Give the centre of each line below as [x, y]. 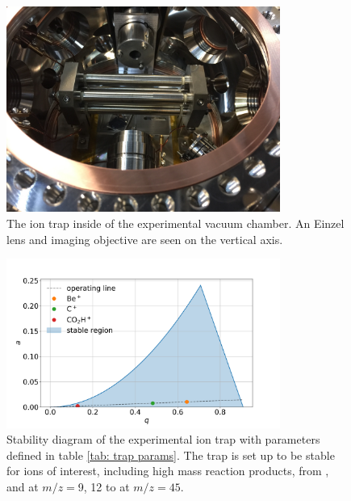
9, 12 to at [104, 486]
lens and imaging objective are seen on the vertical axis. [145, 239]
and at [23, 486]
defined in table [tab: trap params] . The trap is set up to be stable [171, 455]
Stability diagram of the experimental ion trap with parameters [163, 439]
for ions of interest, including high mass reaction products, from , [168, 471]
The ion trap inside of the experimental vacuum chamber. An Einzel [175, 223]
